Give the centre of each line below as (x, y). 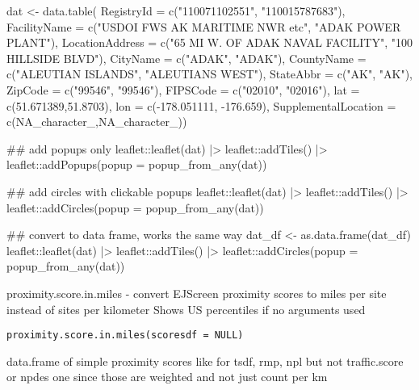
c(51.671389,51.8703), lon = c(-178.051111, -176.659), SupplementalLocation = (201, 105)
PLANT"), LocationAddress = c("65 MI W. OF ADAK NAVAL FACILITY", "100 (209, 42)
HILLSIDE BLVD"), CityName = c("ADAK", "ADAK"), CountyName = (186, 58)
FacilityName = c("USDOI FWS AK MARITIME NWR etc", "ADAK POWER (204, 26)
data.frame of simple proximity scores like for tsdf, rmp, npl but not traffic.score (205, 361)
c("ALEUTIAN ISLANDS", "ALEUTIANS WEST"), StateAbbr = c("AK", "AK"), (209, 74)
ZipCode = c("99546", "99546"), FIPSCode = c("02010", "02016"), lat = (183, 89)
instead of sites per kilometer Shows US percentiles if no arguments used (186, 309)
